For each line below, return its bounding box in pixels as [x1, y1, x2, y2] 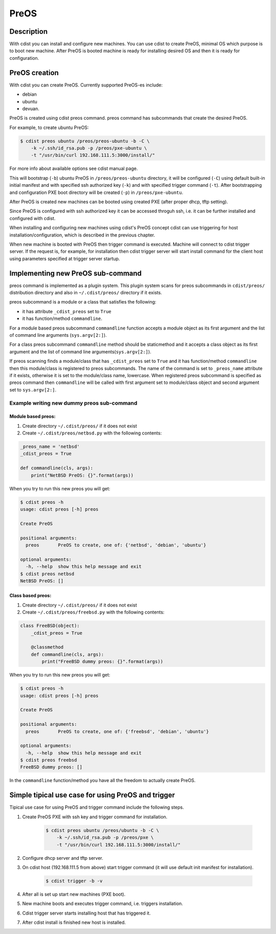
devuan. [22, 105, 39, 112]
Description [9, 27, 48, 36]
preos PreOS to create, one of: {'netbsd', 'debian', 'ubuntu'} [26, 542, 206, 548]
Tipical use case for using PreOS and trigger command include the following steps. [9, 804, 184, 811]
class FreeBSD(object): [20, 623, 80, 629]
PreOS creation [9, 68, 59, 77]
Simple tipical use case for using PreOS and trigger [9, 791, 175, 799]
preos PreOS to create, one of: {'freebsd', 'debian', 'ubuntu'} [26, 728, 209, 734]
